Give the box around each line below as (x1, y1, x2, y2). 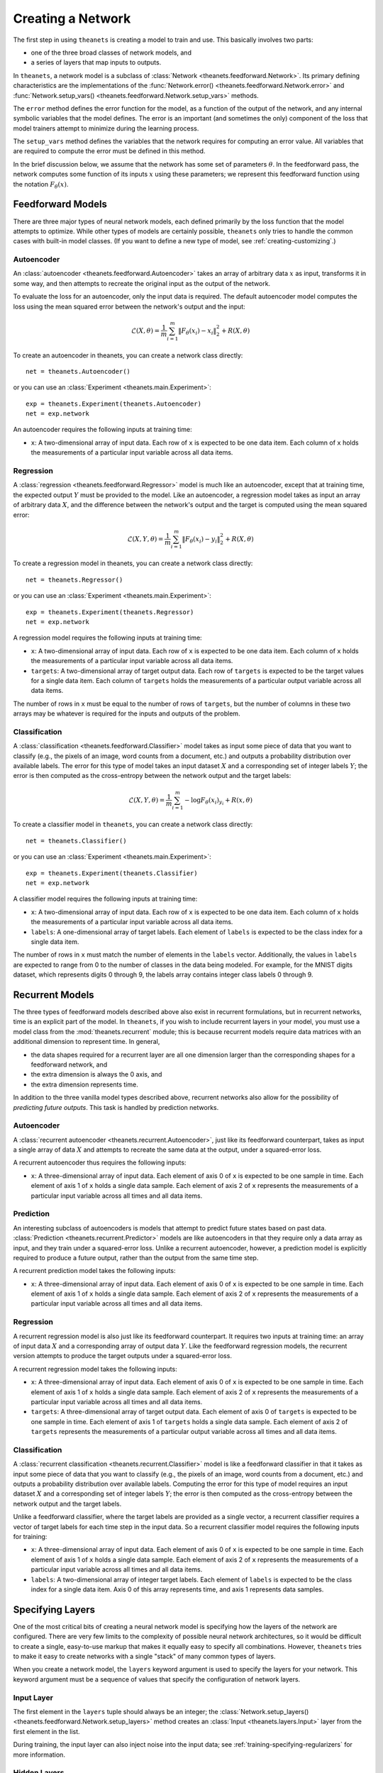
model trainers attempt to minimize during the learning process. (13, 124, 199, 133)
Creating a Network (13, 11, 131, 26)
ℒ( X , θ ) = (131, 326, 160, 335)
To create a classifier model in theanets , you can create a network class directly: (13, 820, 253, 829)
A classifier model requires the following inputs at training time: (13, 894, 198, 904)
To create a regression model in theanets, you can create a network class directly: (13, 559, 253, 567)
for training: (13, 1533, 48, 1540)
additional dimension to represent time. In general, (13, 1038, 160, 1046)
